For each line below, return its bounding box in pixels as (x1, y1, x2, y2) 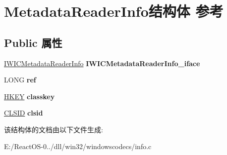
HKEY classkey (4, 91, 55, 101)
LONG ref (4, 75, 36, 85)
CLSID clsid (4, 108, 43, 118)
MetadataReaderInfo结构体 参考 (4, 1, 224, 21)
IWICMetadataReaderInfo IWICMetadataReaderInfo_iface (4, 58, 200, 68)
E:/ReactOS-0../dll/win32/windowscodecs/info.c (4, 141, 152, 151)
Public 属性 (4, 35, 62, 50)
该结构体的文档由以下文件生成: (4, 124, 103, 134)
